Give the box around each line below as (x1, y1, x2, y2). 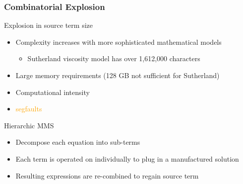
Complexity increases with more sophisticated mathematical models (15, 36, 222, 47)
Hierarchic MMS (4, 120, 54, 130)
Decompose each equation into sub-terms (15, 137, 140, 147)
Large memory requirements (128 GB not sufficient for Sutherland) (15, 70, 220, 80)
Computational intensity (15, 87, 90, 97)
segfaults (15, 103, 42, 114)
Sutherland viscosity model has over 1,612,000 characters (27, 53, 200, 64)
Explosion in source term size (4, 20, 93, 30)
